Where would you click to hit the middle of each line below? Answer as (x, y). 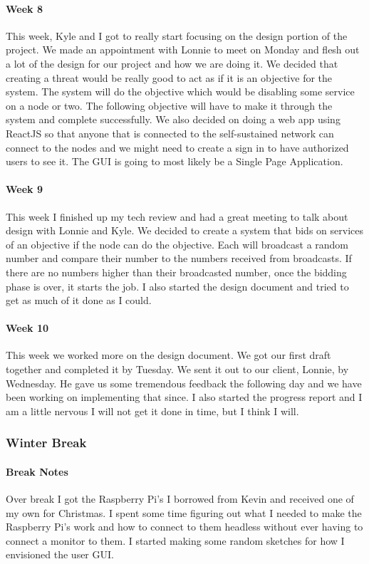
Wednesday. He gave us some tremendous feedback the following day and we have (184, 383)
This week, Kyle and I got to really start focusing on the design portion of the (177, 35)
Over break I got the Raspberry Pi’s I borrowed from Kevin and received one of (180, 499)
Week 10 (27, 328)
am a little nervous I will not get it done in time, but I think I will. (152, 411)
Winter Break (46, 443)
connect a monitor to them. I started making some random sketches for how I (175, 540)
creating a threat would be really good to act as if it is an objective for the (169, 77)
